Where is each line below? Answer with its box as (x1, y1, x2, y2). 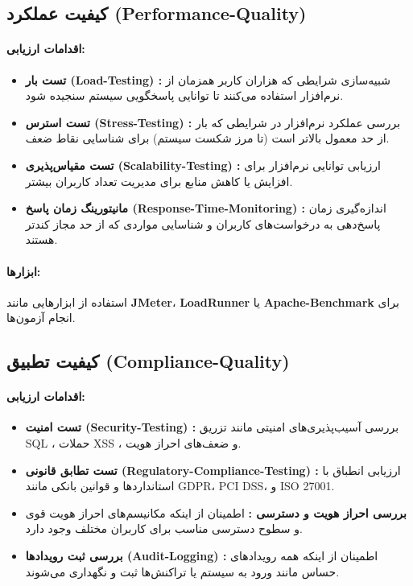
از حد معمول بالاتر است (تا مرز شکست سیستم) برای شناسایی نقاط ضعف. (25, 130, 390, 146)
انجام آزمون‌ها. (6, 309, 76, 326)
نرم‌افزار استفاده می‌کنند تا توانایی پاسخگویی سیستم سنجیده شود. (25, 87, 344, 104)
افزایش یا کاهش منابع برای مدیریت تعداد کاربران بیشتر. (25, 172, 293, 189)
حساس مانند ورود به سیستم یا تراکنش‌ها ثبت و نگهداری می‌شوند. (25, 563, 340, 580)
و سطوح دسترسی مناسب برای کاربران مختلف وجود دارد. (25, 520, 303, 537)
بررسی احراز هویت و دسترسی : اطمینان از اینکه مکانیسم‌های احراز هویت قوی (25, 504, 407, 521)
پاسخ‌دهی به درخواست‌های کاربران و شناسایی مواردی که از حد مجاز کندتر (25, 215, 381, 232)
